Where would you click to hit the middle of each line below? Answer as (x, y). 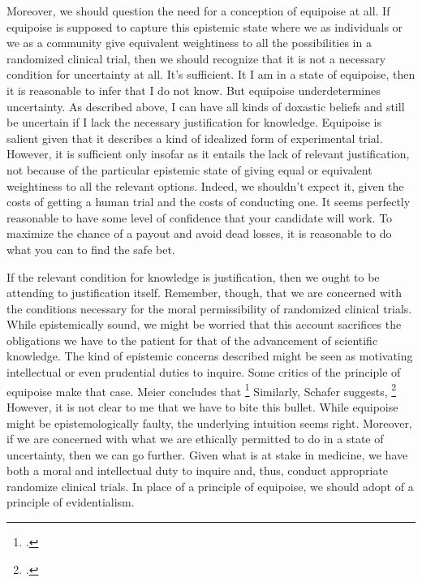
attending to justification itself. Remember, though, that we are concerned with (204, 293)
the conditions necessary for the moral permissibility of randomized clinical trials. (209, 308)
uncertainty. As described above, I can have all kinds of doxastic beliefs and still (206, 106)
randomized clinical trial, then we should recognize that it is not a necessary (196, 58)
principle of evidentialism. (71, 502)
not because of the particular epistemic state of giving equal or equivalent (189, 169)
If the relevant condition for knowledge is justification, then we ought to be (193, 276)
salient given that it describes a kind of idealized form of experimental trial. (195, 138)
